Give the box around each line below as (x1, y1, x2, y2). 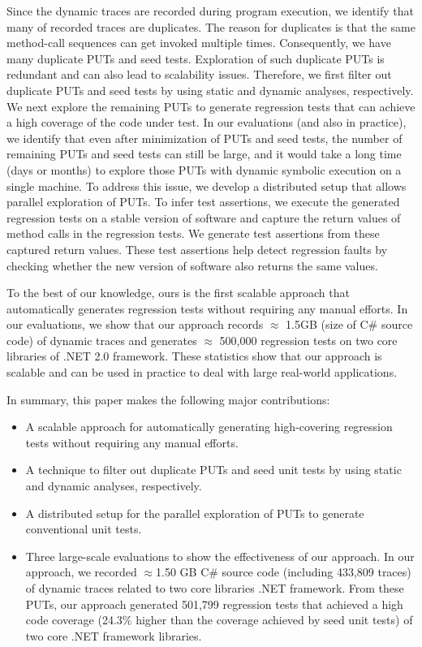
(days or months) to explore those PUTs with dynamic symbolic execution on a (6, 161, 402, 178)
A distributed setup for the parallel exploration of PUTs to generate (25, 504, 364, 521)
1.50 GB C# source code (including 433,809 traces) (156, 563, 411, 580)
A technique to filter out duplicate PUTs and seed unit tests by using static (25, 461, 402, 478)
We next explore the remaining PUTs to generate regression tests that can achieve (6, 97, 416, 114)
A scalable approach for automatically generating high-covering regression (25, 418, 393, 435)
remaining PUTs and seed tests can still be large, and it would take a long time (6, 145, 402, 162)
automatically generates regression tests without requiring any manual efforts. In (6, 300, 408, 317)
